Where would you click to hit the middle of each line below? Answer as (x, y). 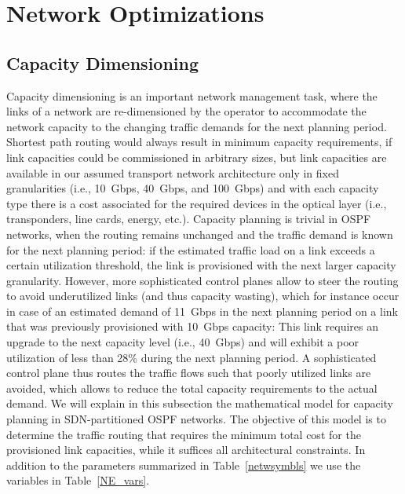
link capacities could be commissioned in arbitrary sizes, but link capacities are (197, 157)
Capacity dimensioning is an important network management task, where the (192, 95)
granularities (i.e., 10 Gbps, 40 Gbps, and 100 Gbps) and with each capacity (193, 188)
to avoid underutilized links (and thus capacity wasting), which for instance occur (203, 296)
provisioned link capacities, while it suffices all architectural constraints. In (186, 450)
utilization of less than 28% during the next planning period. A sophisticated (192, 357)
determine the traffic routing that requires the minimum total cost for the (184, 434)
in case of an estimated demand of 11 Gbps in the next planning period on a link (202, 311)
